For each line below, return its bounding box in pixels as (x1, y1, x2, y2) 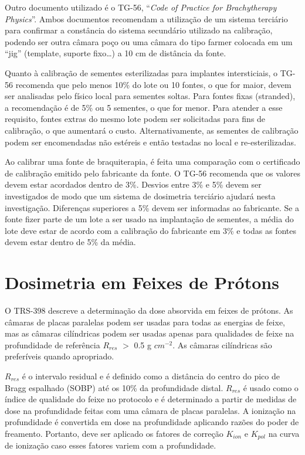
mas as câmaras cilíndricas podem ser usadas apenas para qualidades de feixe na (5, 327, 294, 339)
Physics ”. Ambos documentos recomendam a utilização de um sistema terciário (5, 12, 288, 25)
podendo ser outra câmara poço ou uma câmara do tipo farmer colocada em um (5, 35, 293, 47)
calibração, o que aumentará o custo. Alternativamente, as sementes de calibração (5, 124, 299, 136)
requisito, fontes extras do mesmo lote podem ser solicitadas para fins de (5, 113, 266, 125)
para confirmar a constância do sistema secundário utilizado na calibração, (5, 24, 273, 36)
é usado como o (243, 381, 299, 393)
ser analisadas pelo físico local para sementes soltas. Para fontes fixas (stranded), (5, 90, 296, 102)
